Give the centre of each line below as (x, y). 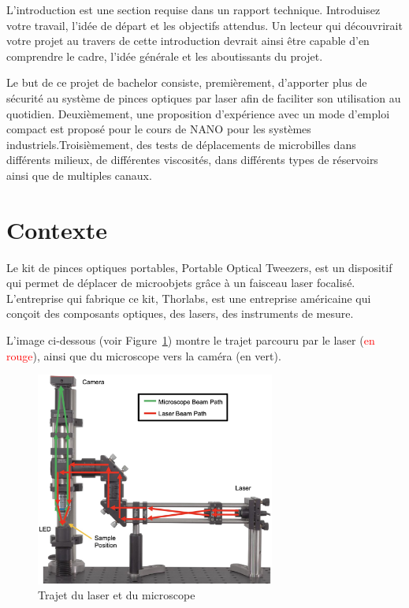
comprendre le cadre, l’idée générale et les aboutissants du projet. (165, 56)
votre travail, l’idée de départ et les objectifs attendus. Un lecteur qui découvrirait (204, 25)
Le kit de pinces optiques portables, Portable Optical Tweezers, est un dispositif (199, 267)
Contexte (57, 229)
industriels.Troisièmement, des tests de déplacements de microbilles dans (181, 144)
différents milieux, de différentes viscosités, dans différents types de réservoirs (192, 160)
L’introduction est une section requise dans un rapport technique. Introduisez (193, 9)
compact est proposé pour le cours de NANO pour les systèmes (159, 129)
